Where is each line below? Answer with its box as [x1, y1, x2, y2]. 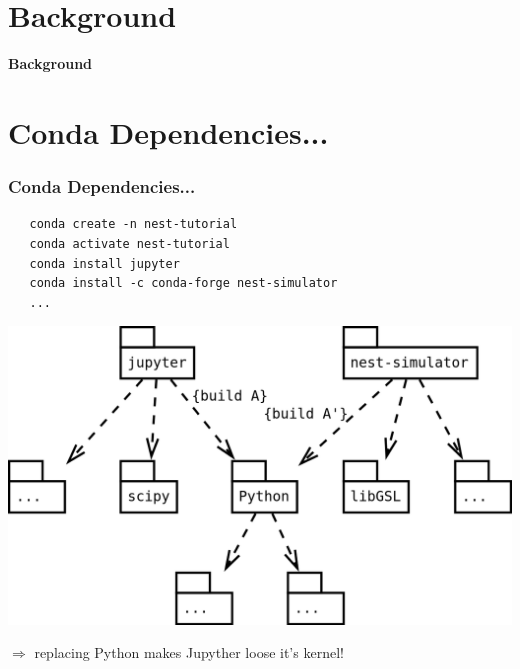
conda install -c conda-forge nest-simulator [29, 276, 338, 291]
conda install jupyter [29, 256, 180, 271]
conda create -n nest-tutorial [29, 217, 238, 232]
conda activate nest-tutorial [29, 236, 230, 251]
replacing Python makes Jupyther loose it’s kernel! [34, 642, 344, 663]
